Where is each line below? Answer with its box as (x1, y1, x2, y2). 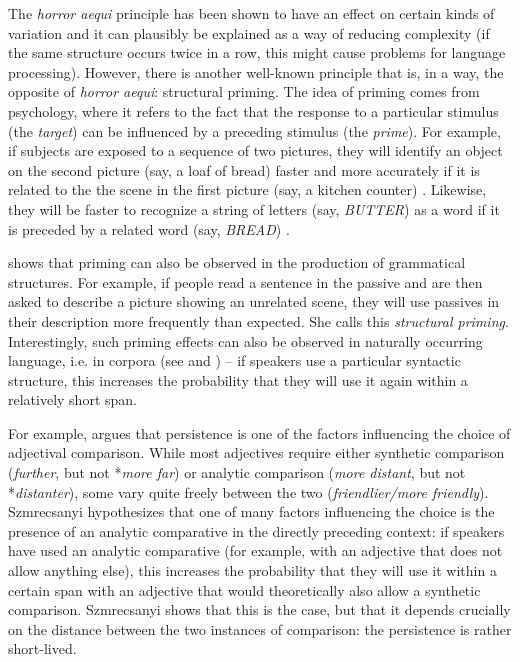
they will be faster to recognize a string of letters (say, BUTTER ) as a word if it (8, 198, 500, 219)
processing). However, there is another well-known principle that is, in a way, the (8, 61, 504, 82)
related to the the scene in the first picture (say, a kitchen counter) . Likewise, (8, 179, 487, 200)
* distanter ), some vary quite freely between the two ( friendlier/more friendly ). (8, 481, 489, 502)
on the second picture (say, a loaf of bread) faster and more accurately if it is (8, 159, 480, 180)
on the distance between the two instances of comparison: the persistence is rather (8, 618, 512, 639)
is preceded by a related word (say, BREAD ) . (8, 218, 290, 239)
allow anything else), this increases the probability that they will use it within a (8, 560, 497, 581)
